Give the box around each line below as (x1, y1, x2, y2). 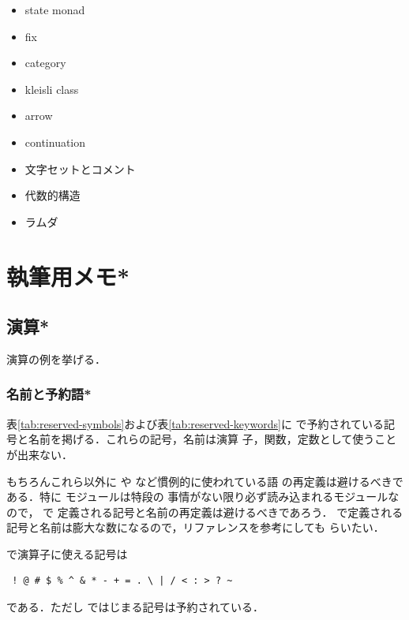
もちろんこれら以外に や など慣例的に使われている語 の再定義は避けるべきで (6, 472, 403, 489)
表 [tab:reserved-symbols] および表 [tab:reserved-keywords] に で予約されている (6, 415, 385, 431)
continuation (24, 133, 86, 150)
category (24, 54, 66, 71)
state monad (24, 2, 85, 17)
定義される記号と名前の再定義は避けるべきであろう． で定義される (57, 503, 403, 520)
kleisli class (24, 80, 79, 97)
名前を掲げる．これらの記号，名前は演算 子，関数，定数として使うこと (28, 431, 397, 447)
